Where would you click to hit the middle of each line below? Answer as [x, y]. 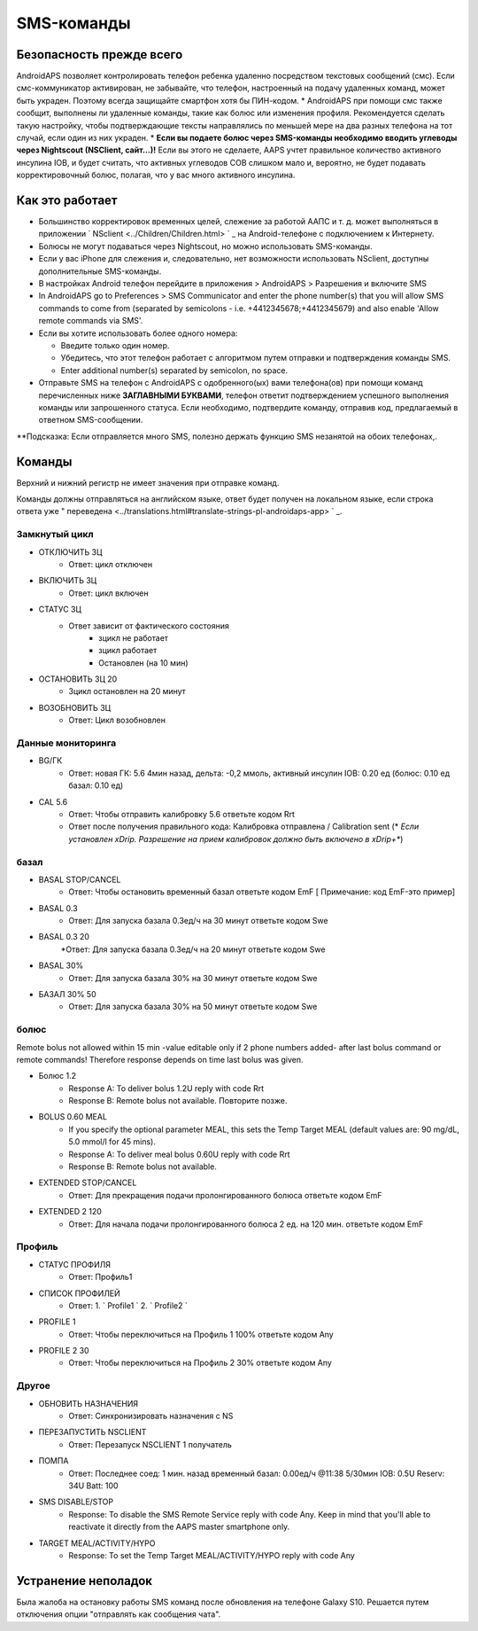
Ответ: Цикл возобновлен [117, 720]
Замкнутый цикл [55, 535]
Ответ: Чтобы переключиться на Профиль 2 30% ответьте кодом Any [200, 1363]
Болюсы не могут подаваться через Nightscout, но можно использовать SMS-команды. [205, 246]
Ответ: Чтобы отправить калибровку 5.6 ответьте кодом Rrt [182, 814]
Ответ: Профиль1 [100, 1277]
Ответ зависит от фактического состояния [149, 626]
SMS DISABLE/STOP [76, 1502]
